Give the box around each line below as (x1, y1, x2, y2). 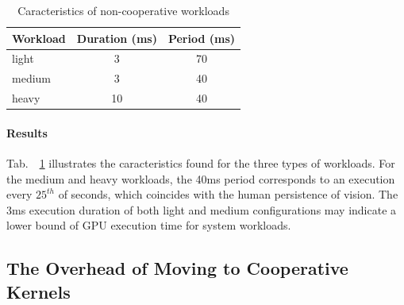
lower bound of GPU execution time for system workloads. (6, 217, 291, 234)
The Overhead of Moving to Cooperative (6, 256, 348, 280)
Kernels (6, 279, 71, 303)
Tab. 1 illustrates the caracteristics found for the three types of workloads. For (6, 155, 395, 172)
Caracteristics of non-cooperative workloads (17, 2, 229, 18)
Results (6, 124, 48, 141)
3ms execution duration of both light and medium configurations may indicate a (6, 201, 397, 218)
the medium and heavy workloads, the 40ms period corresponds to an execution (6, 170, 395, 187)
